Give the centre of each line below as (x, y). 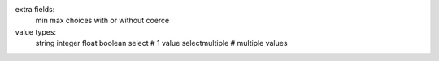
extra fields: (35, 9)
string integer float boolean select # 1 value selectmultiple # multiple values (161, 43)
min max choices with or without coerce (102, 21)
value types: (36, 31)
